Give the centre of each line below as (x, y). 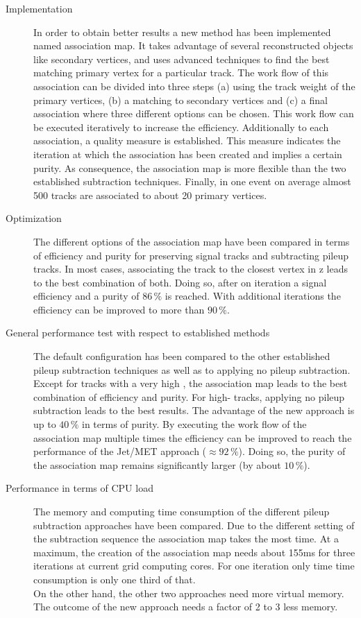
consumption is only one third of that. (115, 579)
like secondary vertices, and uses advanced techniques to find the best (182, 59)
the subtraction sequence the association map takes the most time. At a (186, 539)
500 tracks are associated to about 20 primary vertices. (150, 195)
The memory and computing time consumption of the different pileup (182, 511)
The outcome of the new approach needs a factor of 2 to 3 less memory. (186, 607)
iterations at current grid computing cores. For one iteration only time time (194, 566)
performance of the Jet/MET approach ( (120, 451)
